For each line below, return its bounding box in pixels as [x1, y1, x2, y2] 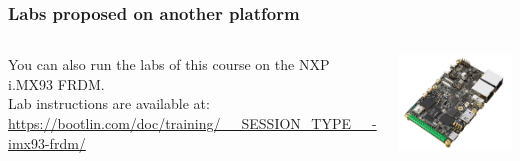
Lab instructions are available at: [8, 93, 210, 114]
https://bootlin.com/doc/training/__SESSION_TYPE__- [8, 113, 377, 133]
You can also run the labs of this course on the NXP [8, 54, 330, 75]
